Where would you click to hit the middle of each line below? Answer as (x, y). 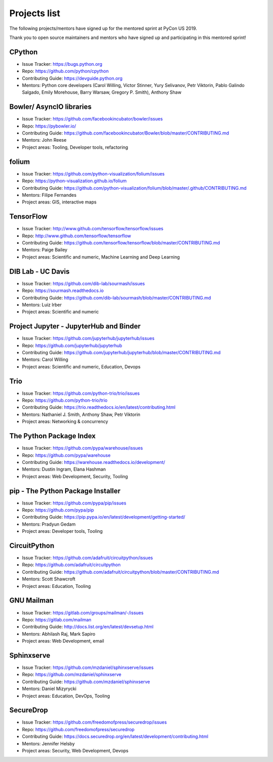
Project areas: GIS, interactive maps (59, 202)
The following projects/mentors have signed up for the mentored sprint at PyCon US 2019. (103, 28)
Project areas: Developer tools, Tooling (62, 531)
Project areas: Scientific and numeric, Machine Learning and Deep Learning (101, 257)
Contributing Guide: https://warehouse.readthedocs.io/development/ (94, 462)
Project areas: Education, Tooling (56, 586)
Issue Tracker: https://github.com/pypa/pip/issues (74, 503)
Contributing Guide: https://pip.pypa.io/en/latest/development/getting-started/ (104, 517)
